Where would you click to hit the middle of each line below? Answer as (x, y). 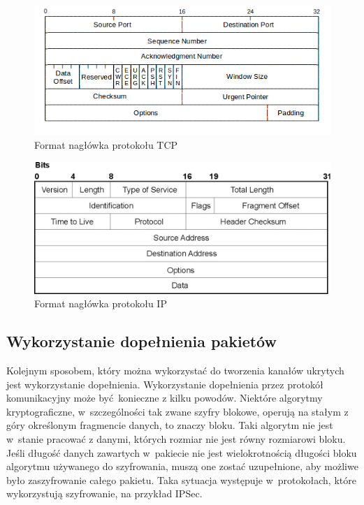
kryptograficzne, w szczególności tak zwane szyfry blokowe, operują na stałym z (177, 411)
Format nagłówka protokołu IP (101, 303)
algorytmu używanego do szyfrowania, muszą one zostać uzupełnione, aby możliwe (182, 466)
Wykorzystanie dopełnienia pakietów (141, 341)
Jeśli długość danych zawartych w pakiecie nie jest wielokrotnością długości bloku (182, 452)
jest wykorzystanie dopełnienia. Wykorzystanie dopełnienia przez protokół (165, 384)
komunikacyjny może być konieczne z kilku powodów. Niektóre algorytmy (165, 398)
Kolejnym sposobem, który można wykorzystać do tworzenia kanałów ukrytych (175, 371)
